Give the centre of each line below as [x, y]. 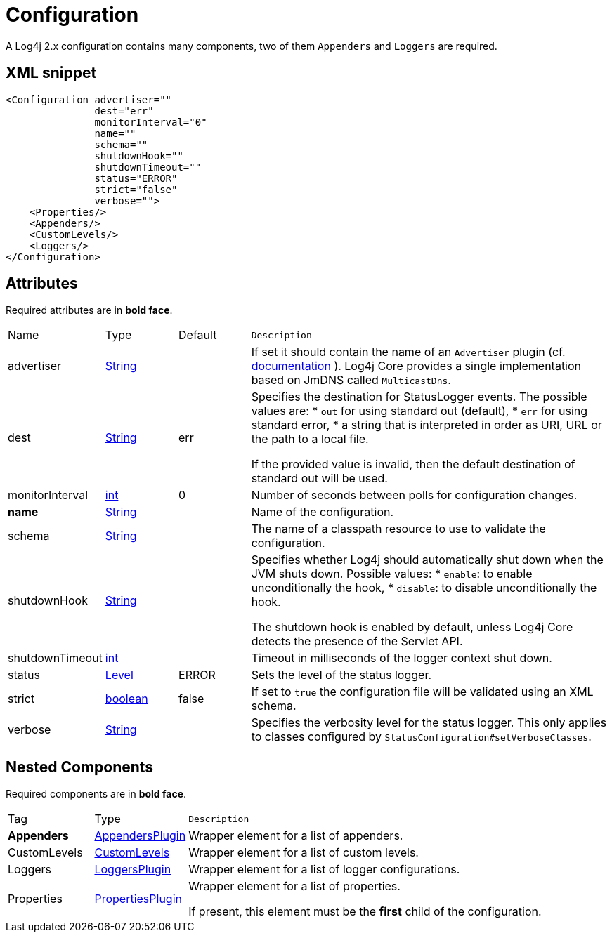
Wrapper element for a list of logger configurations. [324, 870]
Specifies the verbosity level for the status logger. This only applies [429, 723]
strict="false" [136, 189]
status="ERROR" [136, 178]
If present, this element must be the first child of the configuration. [365, 912]
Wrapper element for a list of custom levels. [304, 853]
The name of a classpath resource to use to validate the [398, 529]
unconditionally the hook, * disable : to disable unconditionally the [424, 588]
